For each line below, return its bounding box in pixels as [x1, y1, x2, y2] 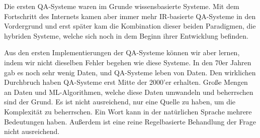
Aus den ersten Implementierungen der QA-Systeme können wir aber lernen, [4, 47, 240, 58]
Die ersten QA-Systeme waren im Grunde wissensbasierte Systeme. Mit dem [4, 1, 239, 11]
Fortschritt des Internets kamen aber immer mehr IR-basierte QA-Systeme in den [4, 11, 256, 21]
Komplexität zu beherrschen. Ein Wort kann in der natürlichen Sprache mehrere [4, 106, 252, 116]
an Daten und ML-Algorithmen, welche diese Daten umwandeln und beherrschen [4, 86, 253, 97]
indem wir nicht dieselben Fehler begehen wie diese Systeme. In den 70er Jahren [4, 57, 251, 67]
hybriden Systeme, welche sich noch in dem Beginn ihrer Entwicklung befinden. [4, 30, 249, 41]
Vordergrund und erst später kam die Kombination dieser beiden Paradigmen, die [4, 21, 256, 31]
